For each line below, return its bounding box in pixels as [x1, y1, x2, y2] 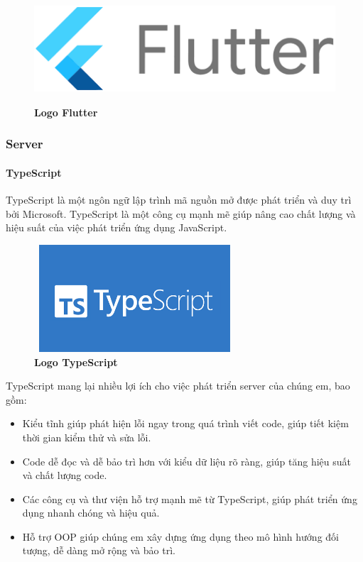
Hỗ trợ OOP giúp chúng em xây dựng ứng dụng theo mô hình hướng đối [22, 529, 339, 544]
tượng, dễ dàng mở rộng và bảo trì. [22, 543, 175, 558]
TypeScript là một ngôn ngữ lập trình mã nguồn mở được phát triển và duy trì [6, 192, 352, 206]
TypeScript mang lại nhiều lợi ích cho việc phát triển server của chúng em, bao [6, 378, 350, 393]
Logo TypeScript [34, 354, 118, 369]
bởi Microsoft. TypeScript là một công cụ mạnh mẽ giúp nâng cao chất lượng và [6, 206, 356, 221]
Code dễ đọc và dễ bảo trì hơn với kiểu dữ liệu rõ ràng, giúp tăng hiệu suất [22, 453, 352, 468]
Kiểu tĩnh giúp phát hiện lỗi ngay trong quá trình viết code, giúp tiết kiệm [22, 416, 349, 431]
